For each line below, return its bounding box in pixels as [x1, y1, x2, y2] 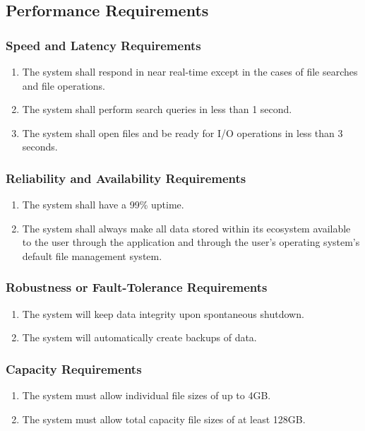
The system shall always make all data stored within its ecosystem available [22, 220, 351, 235]
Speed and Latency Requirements [6, 36, 201, 54]
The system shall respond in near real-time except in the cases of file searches [22, 64, 358, 78]
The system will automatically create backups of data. [22, 330, 257, 345]
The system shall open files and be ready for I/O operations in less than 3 [22, 125, 343, 140]
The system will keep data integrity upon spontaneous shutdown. [22, 306, 304, 321]
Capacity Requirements [6, 360, 142, 377]
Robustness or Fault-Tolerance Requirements [6, 278, 268, 296]
